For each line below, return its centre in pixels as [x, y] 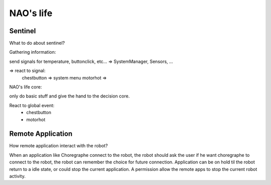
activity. [18, 176]
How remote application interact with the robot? [58, 146]
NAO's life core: [26, 87]
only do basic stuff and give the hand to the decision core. [70, 96]
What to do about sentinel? [37, 43]
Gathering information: [33, 52]
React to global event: [32, 105]
